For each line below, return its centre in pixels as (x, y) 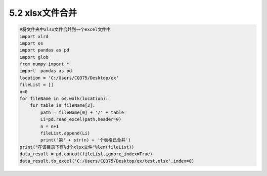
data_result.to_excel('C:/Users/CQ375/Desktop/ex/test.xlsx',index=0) (107, 161)
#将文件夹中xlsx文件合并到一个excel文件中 (65, 29)
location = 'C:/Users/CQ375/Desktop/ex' (69, 78)
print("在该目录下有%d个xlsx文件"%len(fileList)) (77, 147)
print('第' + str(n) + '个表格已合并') (86, 140)
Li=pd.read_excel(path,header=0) (81, 119)
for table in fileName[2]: (63, 106)
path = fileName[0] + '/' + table (82, 112)
